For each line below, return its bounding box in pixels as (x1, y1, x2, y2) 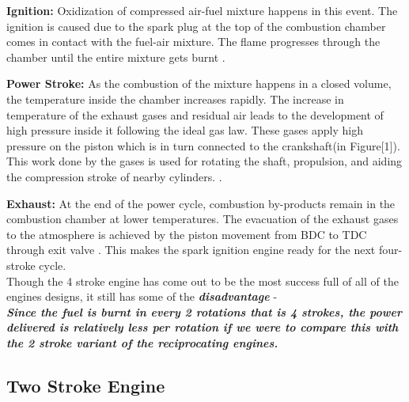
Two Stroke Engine (6, 373, 165, 397)
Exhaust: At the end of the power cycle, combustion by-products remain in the (6, 195, 396, 211)
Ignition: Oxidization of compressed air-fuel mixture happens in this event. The (6, 2, 398, 18)
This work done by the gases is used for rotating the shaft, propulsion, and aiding (6, 153, 403, 169)
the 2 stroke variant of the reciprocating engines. (6, 334, 278, 351)
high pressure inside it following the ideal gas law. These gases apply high (6, 122, 363, 138)
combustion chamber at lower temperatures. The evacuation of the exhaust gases (6, 210, 399, 227)
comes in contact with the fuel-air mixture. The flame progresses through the (6, 33, 381, 50)
